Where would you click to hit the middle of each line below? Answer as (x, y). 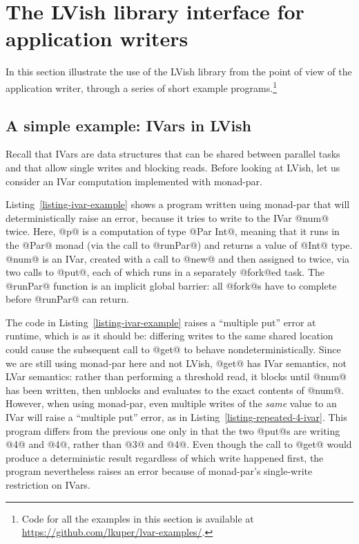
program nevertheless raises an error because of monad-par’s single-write (159, 471)
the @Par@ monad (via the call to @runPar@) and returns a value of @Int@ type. (179, 244)
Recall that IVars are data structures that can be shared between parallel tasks (173, 154)
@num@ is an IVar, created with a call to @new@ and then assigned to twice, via (178, 258)
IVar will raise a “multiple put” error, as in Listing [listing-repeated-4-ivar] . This (176, 417)
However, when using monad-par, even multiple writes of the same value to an (171, 403)
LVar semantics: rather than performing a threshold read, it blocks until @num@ (176, 376)
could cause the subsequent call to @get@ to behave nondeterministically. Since (173, 349)
